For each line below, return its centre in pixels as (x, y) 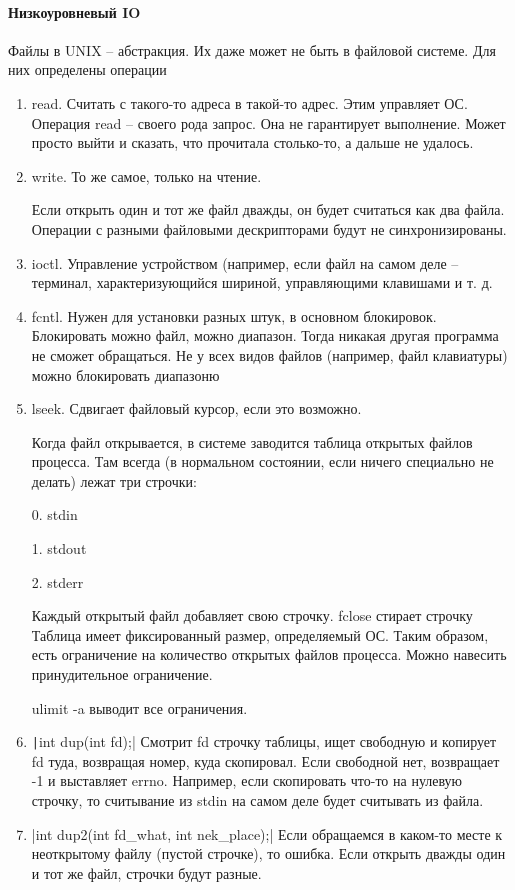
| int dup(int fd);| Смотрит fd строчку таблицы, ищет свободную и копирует (264, 741)
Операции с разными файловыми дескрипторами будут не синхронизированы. (269, 228)
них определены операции (87, 69)
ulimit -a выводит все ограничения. (139, 707)
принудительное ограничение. (122, 674)
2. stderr (57, 581)
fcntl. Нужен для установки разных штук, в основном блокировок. (234, 315)
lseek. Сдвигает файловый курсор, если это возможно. (196, 408)
